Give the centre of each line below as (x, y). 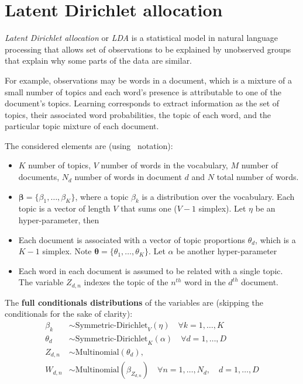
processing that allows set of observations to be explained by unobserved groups (148, 49)
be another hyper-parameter (227, 251)
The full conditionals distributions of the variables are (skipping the (134, 302)
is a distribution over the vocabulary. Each (218, 196)
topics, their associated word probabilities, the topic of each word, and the (138, 114)
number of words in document (128, 177)
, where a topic (102, 196)
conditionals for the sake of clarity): (69, 314)
